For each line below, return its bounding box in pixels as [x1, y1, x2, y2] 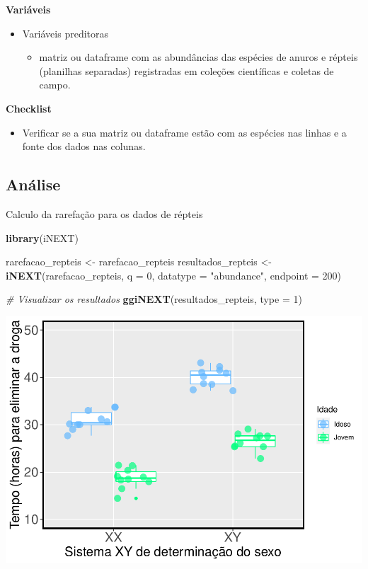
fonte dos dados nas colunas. [22, 139, 146, 154]
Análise [6, 173, 61, 195]
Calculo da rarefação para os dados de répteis [6, 206, 203, 221]
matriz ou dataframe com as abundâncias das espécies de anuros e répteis [39, 50, 358, 64]
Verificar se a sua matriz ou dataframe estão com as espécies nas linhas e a [22, 125, 347, 139]
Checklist [6, 100, 52, 115]
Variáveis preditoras [22, 25, 109, 40]
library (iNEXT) [6, 230, 79, 245]
